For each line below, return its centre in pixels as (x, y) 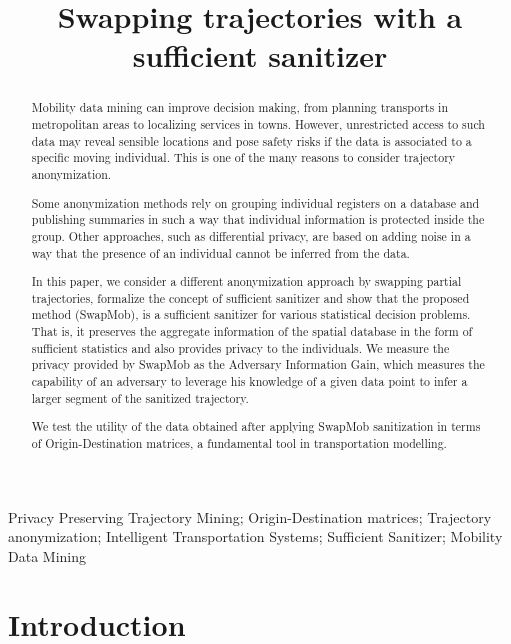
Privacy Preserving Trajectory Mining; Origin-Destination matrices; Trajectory (250, 516)
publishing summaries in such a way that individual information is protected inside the (258, 219)
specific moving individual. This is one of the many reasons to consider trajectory (243, 157)
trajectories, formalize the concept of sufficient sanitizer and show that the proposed (250, 297)
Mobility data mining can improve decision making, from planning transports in (240, 107)
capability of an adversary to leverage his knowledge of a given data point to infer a (249, 380)
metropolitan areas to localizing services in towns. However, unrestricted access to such (258, 124)
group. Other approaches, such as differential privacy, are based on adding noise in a (251, 235)
